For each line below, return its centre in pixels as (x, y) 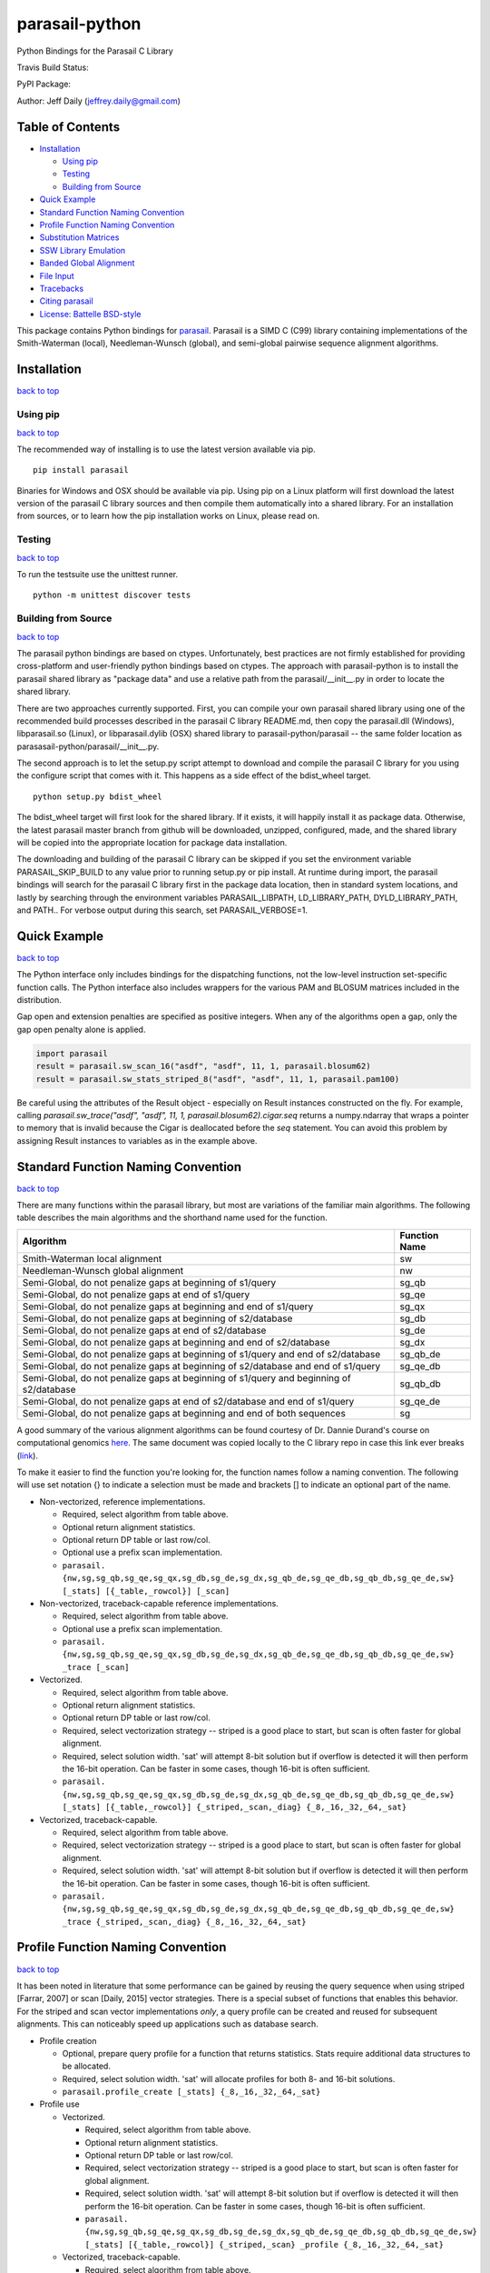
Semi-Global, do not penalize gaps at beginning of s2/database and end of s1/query (201, 1366)
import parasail (72, 1053)
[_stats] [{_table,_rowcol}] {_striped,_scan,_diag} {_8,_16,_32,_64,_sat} (235, 1807)
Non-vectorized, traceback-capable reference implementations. (159, 1603)
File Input (57, 275)
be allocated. (86, 2066)
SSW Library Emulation (83, 250)
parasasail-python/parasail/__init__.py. (88, 746)
